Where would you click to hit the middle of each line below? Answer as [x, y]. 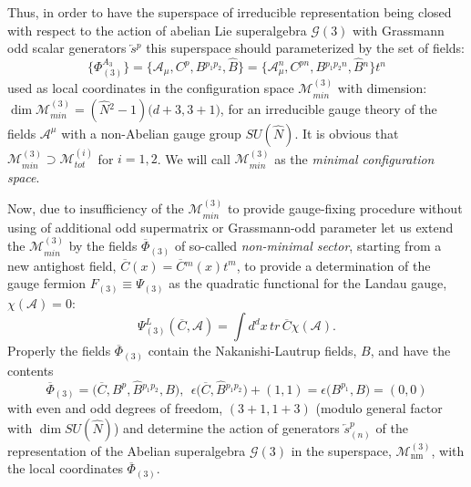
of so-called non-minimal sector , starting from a [308, 246]
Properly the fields [59, 351]
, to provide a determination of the [333, 265]
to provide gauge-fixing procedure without [345, 208]
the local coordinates [65, 468]
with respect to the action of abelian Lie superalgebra [157, 30]
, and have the [410, 351]
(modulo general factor [379, 408]
